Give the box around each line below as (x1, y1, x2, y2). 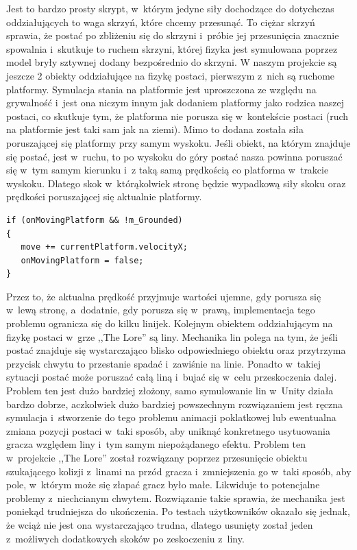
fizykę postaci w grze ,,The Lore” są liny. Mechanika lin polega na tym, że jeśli (6, 329, 338, 344)
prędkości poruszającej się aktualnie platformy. (6, 189, 202, 204)
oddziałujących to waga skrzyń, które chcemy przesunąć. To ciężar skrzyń (6, 14, 315, 29)
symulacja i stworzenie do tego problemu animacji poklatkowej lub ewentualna (6, 410, 336, 425)
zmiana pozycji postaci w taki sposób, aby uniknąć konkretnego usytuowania (6, 423, 330, 438)
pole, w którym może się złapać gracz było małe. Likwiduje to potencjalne (6, 477, 320, 492)
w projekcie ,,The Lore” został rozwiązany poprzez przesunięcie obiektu (6, 451, 308, 464)
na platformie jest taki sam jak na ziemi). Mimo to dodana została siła (6, 122, 304, 136)
